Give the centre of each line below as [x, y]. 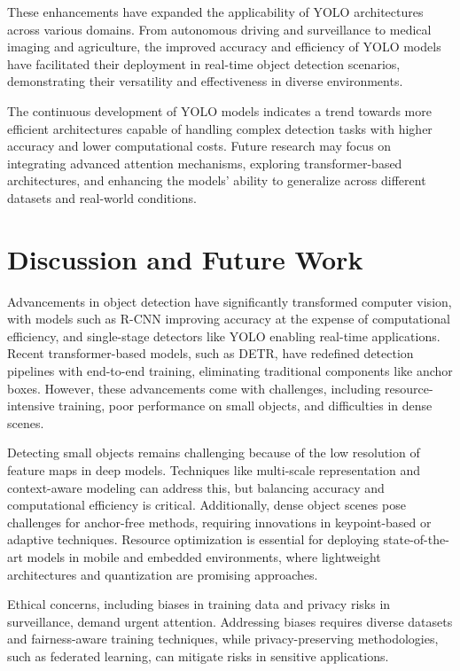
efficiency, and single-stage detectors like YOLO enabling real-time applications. [224, 335]
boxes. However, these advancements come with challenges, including [194, 388]
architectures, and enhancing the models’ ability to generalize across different [217, 180]
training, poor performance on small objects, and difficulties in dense [246, 406]
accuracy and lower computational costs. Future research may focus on [199, 146]
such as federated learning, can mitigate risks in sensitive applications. [198, 655]
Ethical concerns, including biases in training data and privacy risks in [199, 604]
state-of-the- [416, 539]
